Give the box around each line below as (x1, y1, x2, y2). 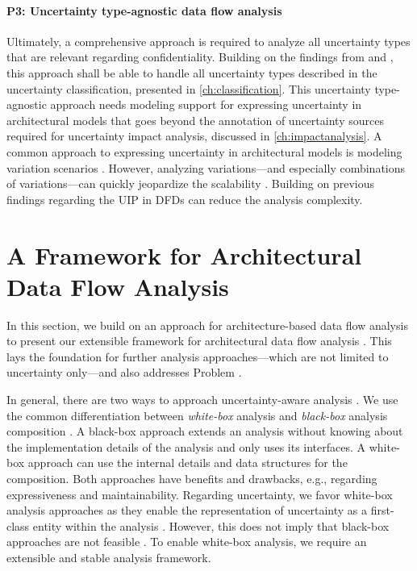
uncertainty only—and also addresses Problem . (6, 364, 242, 381)
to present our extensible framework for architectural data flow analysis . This (6, 332, 392, 349)
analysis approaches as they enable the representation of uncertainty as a (6, 502, 368, 519)
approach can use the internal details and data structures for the (27, 454, 348, 471)
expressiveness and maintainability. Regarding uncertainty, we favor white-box (6, 486, 393, 502)
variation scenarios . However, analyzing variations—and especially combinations (6, 159, 406, 176)
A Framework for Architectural (6, 238, 362, 271)
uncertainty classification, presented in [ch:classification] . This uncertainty (6, 80, 371, 97)
